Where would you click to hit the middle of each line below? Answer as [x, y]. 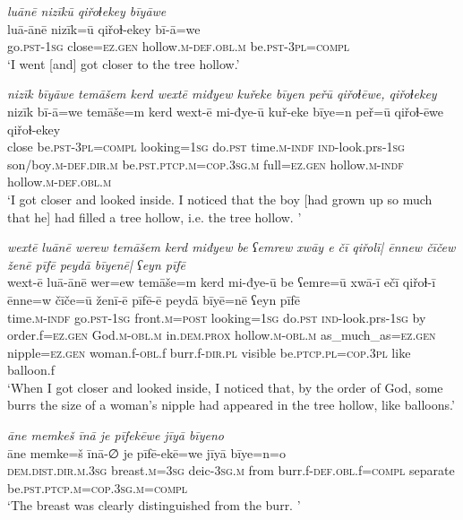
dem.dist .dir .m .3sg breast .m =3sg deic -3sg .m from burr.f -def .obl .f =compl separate [231, 470]
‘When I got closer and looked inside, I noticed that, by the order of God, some [225, 387]
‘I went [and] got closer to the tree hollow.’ [124, 63]
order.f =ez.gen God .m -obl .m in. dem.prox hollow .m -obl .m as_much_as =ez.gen [222, 335]
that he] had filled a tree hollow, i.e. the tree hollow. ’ [154, 217]
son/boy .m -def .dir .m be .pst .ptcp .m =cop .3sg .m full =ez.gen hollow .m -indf [206, 164]
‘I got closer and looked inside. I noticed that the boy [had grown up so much [220, 199]
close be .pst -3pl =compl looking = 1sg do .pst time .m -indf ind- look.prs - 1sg [206, 147]
